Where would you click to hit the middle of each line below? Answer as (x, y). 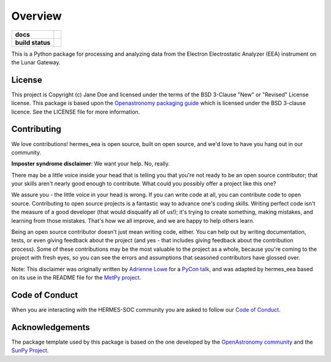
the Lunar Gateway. (36, 62)
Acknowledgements (51, 327)
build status (33, 42)
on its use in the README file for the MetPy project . (76, 277)
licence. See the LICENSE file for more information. (76, 112)
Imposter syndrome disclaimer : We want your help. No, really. (91, 164)
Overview (36, 16)
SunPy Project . (30, 350)
